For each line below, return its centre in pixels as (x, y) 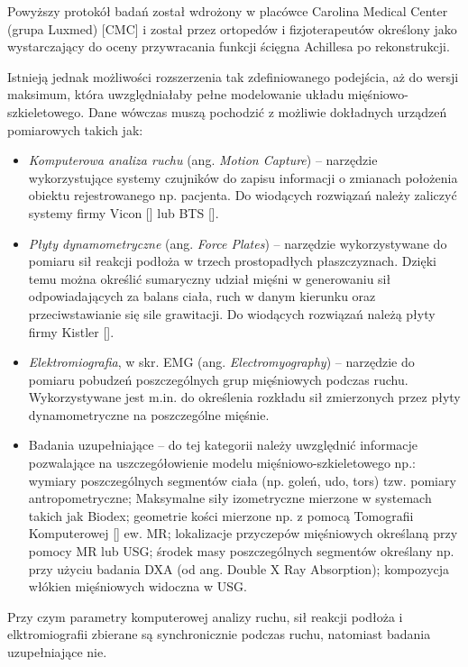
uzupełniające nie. (57, 652)
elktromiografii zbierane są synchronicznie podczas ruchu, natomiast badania (219, 634)
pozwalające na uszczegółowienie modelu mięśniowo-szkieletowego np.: (222, 463)
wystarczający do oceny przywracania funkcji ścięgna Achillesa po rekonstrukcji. (229, 46)
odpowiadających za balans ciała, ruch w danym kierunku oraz (202, 296)
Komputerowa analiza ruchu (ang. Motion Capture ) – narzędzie (203, 160)
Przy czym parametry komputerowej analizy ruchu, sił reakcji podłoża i (205, 616)
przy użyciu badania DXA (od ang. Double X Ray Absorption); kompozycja (239, 568)
